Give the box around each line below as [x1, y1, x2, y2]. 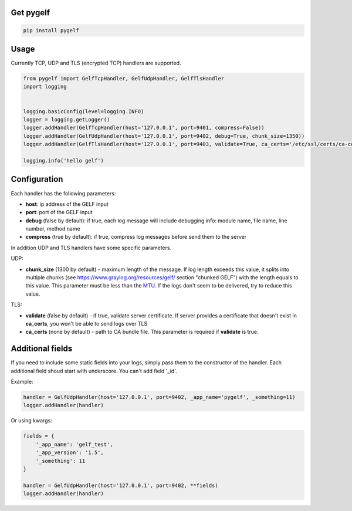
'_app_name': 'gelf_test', [35, 441, 114, 448]
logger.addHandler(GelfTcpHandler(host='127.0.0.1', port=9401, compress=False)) [23, 124, 265, 131]
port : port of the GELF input [25, 209, 93, 216]
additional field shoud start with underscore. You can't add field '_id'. [11, 367, 177, 374]
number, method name [25, 225, 80, 232]
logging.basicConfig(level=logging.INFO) [23, 108, 144, 114]
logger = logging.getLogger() [23, 116, 110, 123]
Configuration [11, 174, 63, 184]
